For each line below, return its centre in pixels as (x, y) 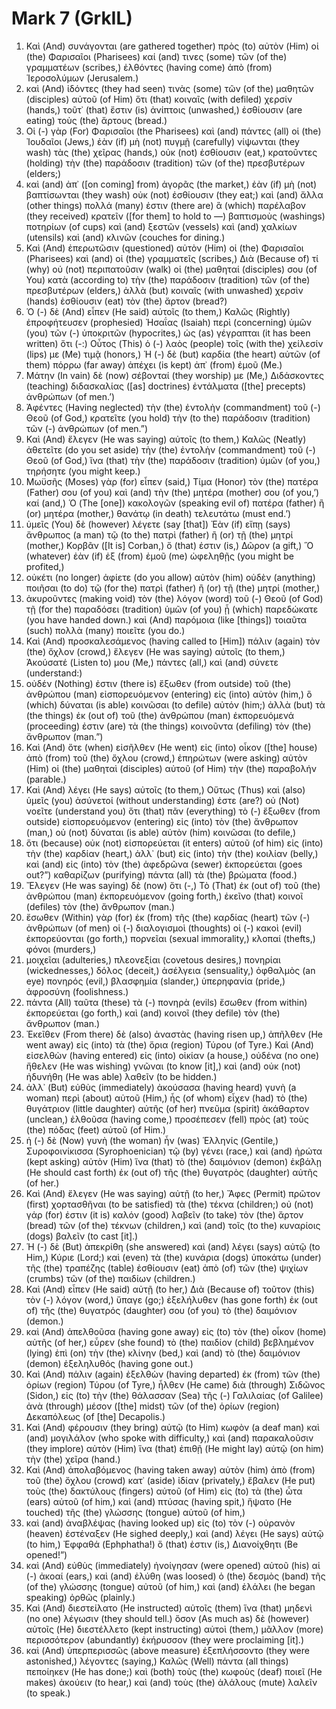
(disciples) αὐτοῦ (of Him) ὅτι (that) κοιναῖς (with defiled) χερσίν (159, 99)
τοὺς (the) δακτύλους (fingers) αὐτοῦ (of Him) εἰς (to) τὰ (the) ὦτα (164, 1491)
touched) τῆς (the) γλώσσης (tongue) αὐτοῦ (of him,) (135, 1512)
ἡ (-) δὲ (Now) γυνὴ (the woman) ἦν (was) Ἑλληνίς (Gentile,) (152, 1140)
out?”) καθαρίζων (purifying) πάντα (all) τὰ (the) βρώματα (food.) (161, 874)
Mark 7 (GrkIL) (72, 18)
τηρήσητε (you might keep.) (83, 471)
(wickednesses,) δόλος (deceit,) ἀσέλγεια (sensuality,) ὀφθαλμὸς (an (170, 970)
